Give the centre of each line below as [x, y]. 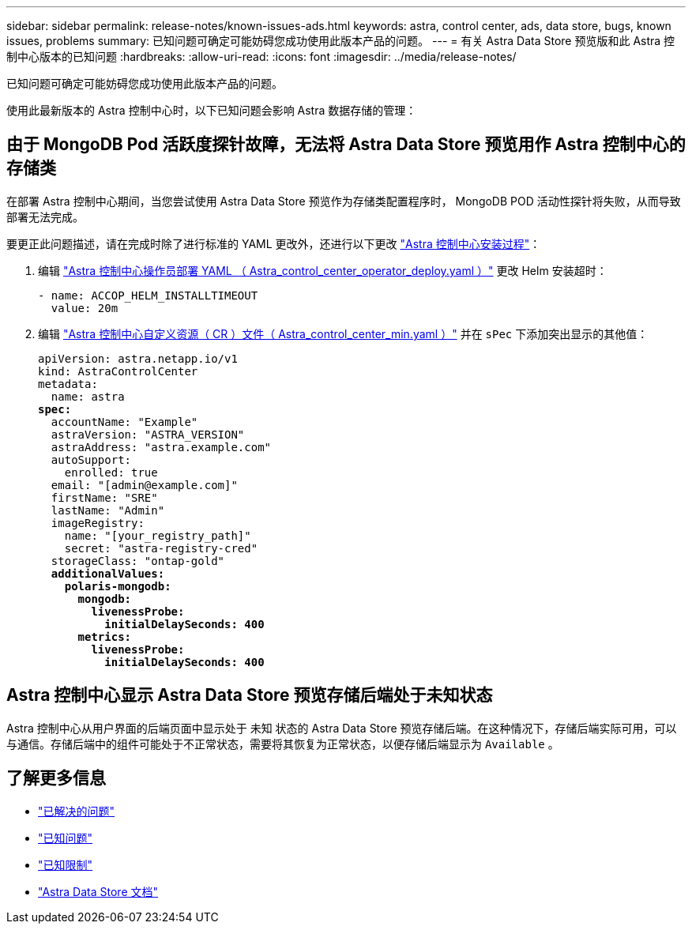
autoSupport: [91, 459]
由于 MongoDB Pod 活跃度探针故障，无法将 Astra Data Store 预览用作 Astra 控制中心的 [346, 145]
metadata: [68, 384]
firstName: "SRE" [104, 497]
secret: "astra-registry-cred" [161, 548]
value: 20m [85, 308]
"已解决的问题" [77, 811]
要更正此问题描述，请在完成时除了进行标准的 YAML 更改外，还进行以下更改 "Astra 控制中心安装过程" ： [274, 243]
